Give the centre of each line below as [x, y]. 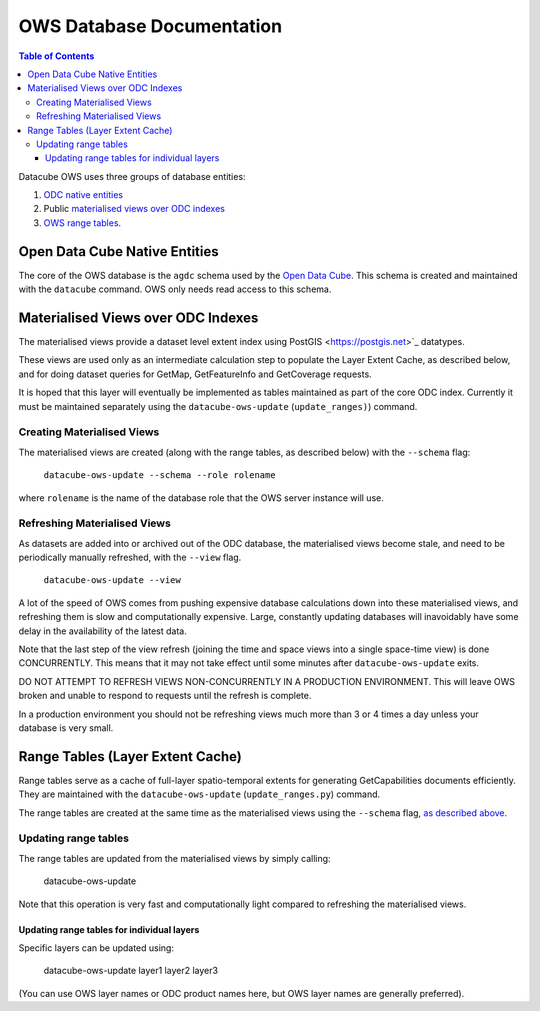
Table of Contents [56, 56]
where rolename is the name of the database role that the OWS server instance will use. [201, 497]
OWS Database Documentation [150, 26]
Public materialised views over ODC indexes [134, 209]
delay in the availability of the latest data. [102, 631]
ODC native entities [83, 195]
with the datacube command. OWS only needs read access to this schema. [175, 289]
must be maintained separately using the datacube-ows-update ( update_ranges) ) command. [218, 406]
